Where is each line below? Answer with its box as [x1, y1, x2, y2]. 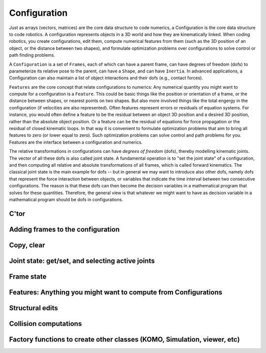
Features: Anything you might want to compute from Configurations [9, 288, 223, 296]
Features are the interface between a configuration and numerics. [9, 139, 143, 145]
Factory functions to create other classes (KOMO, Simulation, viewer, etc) [9, 335, 240, 344]
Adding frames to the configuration [9, 225, 120, 234]
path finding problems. [9, 52, 55, 58]
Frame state [9, 272, 47, 281]
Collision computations [9, 319, 82, 328]
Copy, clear [9, 241, 45, 249]
